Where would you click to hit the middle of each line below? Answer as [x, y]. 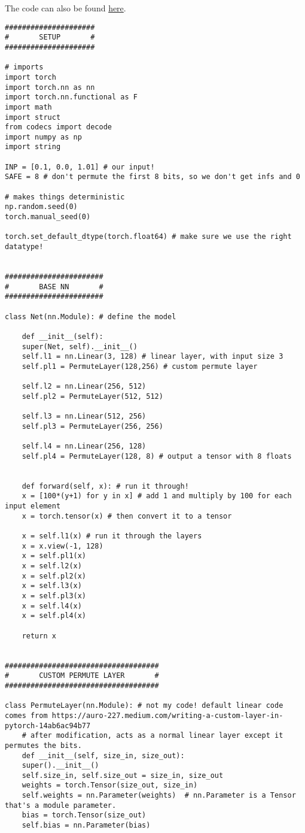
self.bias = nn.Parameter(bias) [86, 826]
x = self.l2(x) [52, 566]
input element [33, 506]
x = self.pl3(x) [54, 596]
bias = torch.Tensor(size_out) [84, 815]
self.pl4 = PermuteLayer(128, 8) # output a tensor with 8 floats [157, 456]
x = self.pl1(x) [54, 556]
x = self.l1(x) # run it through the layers [112, 536]
